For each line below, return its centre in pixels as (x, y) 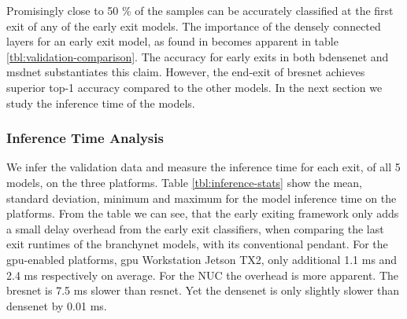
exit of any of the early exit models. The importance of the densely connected (194, 26)
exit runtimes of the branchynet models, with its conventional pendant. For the (197, 244)
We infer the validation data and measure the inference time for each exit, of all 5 (203, 167)
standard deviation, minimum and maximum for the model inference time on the (202, 198)
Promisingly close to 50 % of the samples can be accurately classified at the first (200, 10)
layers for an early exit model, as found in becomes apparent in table (172, 41)
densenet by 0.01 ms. (57, 305)
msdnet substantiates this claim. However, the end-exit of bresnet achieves (186, 72)
